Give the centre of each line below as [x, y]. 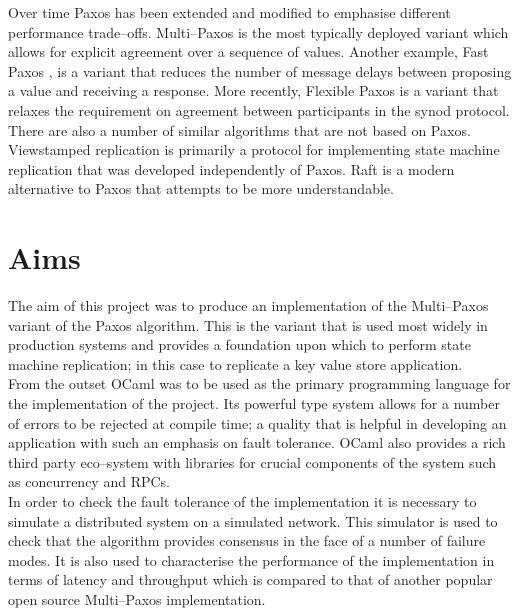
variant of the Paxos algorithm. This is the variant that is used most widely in [248, 324]
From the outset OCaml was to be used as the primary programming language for [259, 383]
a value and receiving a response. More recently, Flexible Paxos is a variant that [253, 90]
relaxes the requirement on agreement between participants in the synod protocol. [259, 109]
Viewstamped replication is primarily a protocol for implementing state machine [254, 149]
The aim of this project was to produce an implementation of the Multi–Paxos [248, 305]
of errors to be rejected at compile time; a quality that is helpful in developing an [257, 422]
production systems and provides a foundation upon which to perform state [239, 344]
